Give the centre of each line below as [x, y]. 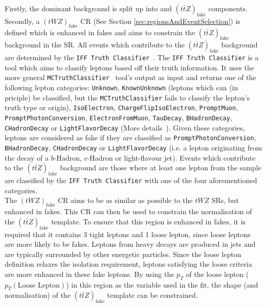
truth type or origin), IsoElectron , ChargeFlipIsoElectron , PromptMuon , [121, 107]
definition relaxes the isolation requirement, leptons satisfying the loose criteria [128, 264]
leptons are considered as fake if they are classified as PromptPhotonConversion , [130, 137]
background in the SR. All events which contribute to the [95, 45]
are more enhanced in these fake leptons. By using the [90, 274]
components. [228, 8]
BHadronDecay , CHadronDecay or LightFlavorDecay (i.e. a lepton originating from [134, 148]
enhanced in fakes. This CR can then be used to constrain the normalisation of [128, 211]
